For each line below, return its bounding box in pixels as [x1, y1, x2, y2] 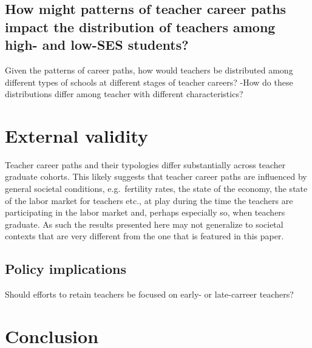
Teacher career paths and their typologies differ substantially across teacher [5, 158, 286, 171]
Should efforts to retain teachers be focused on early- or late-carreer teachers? [5, 288, 294, 301]
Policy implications [5, 259, 127, 278]
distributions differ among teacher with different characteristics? [5, 87, 243, 100]
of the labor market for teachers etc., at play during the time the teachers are [5, 194, 293, 206]
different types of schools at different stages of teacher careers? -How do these [5, 75, 293, 88]
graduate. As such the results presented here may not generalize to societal [5, 217, 283, 230]
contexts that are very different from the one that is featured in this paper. [5, 230, 284, 242]
